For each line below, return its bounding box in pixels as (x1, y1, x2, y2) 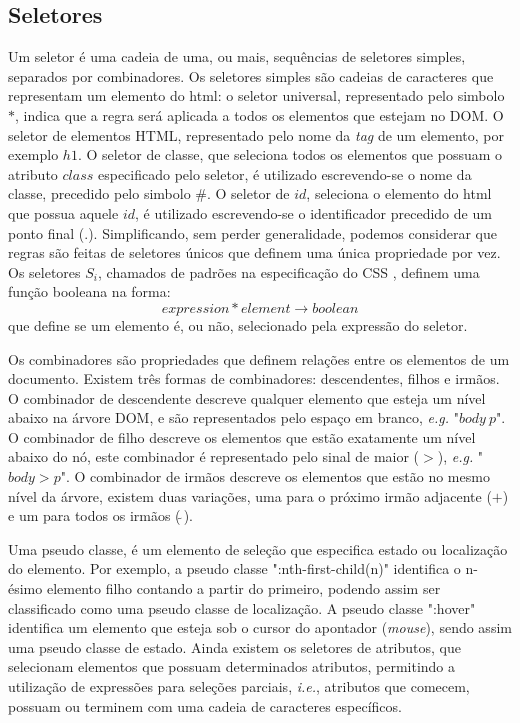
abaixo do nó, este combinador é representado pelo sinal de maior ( (8, 446, 420, 467)
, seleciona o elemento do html (306, 183, 492, 204)
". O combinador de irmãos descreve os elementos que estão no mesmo (60, 466, 490, 487)
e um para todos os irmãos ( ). (8, 505, 194, 526)
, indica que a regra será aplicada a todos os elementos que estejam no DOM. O (15, 104, 504, 125)
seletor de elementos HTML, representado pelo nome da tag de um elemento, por (8, 124, 504, 145)
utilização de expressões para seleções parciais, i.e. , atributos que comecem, (8, 676, 470, 697)
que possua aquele (8, 202, 119, 223)
